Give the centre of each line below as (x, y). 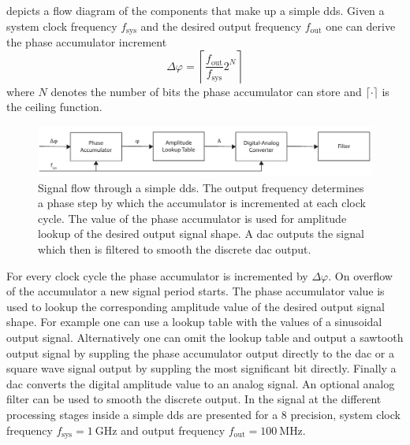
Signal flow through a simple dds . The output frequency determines (201, 187)
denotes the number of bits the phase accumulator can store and (206, 91)
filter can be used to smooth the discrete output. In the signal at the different (194, 399)
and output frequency (173, 430)
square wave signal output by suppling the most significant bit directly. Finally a (201, 368)
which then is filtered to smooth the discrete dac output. (175, 248)
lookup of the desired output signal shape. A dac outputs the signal (201, 234)
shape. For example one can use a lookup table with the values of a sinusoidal (194, 322)
